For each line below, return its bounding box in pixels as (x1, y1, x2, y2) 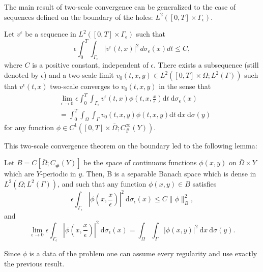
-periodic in (40, 168, 76, 179)
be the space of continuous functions (83, 157, 197, 168)
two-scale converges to (50, 81, 119, 92)
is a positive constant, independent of (32, 59, 149, 70)
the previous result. (4, 258, 65, 268)
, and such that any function (57, 178, 147, 189)
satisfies (192, 178, 217, 189)
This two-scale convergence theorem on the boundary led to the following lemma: (4, 140, 257, 150)
